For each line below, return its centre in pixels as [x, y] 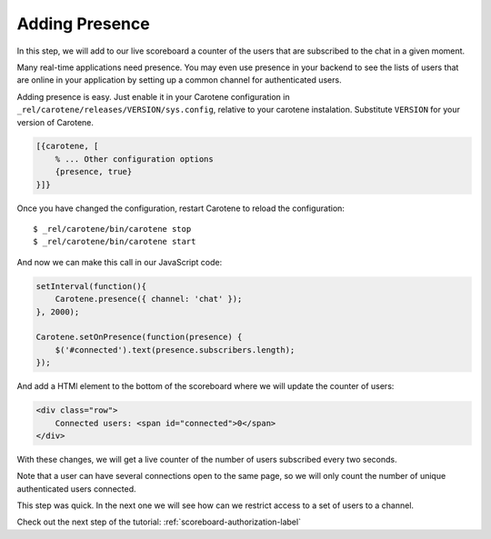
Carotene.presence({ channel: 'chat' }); [149, 299]
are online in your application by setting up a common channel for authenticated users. [179, 80]
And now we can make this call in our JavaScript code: [120, 262]
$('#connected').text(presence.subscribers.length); [175, 349]
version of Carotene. [55, 122]
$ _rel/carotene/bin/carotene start [115, 242]
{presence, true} [94, 172]
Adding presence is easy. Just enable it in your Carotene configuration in [153, 96]
